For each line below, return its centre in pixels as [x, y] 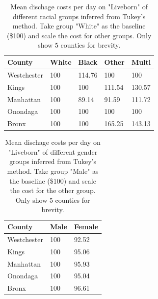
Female [86, 227]
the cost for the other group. [53, 190]
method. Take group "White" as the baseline [79, 26]
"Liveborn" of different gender [53, 151]
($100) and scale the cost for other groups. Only [79, 35]
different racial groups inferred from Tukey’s [79, 16]
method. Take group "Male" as [53, 171]
